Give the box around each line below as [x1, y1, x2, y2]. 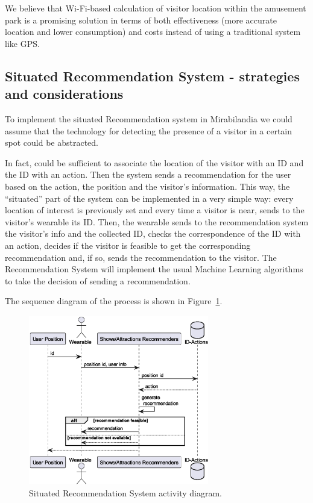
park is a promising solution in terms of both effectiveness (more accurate [5, 13, 277, 26]
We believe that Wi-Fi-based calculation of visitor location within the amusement [5, 2, 306, 14]
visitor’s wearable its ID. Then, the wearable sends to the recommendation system [5, 215, 309, 228]
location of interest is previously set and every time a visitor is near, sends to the [5, 204, 305, 216]
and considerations [5, 84, 124, 103]
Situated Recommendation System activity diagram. [29, 487, 222, 499]
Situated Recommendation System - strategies [5, 66, 300, 85]
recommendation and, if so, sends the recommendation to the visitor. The [5, 251, 277, 263]
